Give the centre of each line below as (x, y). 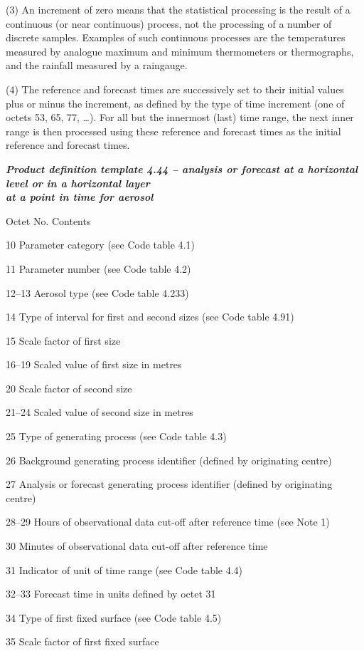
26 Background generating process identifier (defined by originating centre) (169, 460)
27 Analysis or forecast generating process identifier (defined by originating (169, 484)
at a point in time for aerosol (80, 197)
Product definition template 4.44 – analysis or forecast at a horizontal (182, 168)
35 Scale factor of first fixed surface (82, 641)
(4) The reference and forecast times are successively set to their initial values (175, 89)
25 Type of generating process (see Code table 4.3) (116, 436)
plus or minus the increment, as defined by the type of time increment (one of (175, 103)
